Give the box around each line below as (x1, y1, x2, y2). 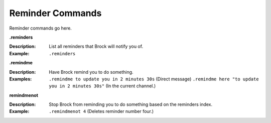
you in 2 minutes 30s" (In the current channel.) (49, 83, 156, 89)
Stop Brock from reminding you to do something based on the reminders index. (49, 101, 213, 107)
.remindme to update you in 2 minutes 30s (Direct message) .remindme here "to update (49, 76, 259, 82)
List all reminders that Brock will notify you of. (49, 43, 143, 50)
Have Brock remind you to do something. (49, 69, 133, 75)
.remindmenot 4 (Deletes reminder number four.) (49, 108, 154, 114)
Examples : (9, 76, 32, 82)
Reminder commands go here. (9, 25, 72, 31)
